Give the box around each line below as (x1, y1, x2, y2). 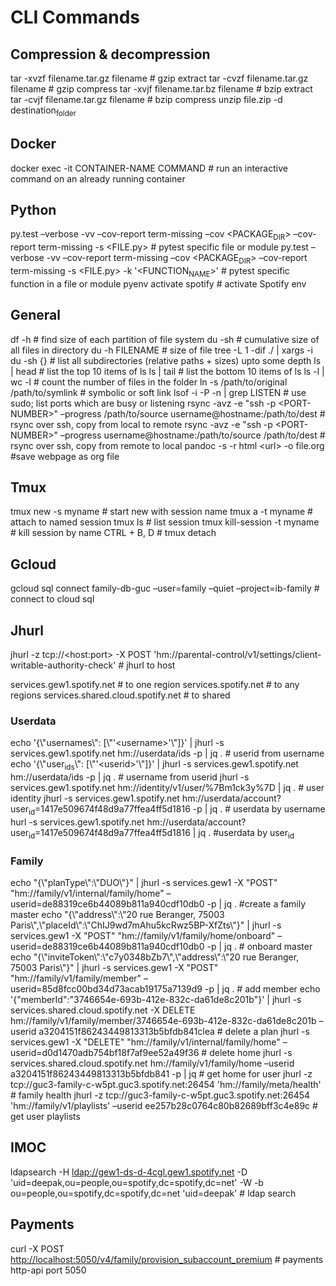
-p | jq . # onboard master (206, 941, 313, 953)
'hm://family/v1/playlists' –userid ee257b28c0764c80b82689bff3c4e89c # (10, 1100, 318, 1112)
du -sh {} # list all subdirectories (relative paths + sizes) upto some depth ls (10, 354, 322, 366)
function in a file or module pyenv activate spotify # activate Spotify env (10, 277, 307, 290)
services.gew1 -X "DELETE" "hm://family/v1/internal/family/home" (10, 1036, 281, 1048)
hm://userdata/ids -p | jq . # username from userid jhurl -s (10, 771, 250, 783)
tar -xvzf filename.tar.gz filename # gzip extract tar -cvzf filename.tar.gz (10, 72, 309, 84)
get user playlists (10, 1111, 81, 1123)
